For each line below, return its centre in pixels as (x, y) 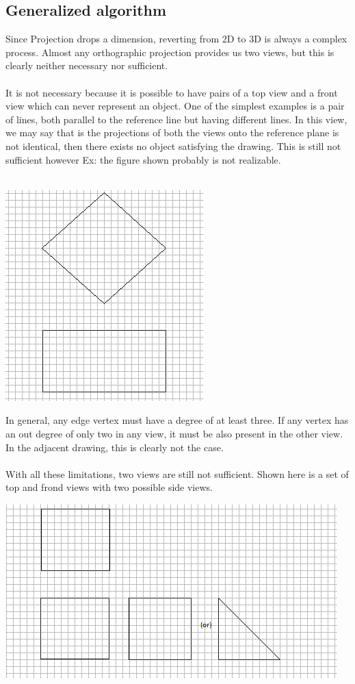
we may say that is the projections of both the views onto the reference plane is (172, 132)
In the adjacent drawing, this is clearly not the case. (115, 447)
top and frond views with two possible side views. (109, 487)
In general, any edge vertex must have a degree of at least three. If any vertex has (177, 420)
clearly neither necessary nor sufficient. (87, 65)
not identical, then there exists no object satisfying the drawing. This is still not (173, 145)
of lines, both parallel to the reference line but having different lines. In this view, (176, 119)
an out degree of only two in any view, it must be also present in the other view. (174, 433)
